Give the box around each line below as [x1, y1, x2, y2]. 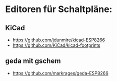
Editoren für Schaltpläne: [5, 4, 112, 15]
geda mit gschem [5, 57, 61, 65]
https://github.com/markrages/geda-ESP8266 [12, 70, 108, 76]
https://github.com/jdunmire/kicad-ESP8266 [12, 37, 105, 43]
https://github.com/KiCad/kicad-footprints [12, 42, 101, 48]
